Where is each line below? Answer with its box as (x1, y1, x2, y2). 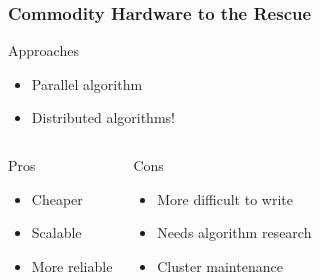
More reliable (31, 255, 113, 276)
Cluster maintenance (157, 255, 283, 276)
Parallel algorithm (31, 73, 143, 94)
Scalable (31, 222, 82, 243)
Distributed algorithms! (31, 107, 175, 128)
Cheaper (31, 188, 83, 209)
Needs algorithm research (157, 222, 312, 243)
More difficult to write (157, 188, 293, 209)
